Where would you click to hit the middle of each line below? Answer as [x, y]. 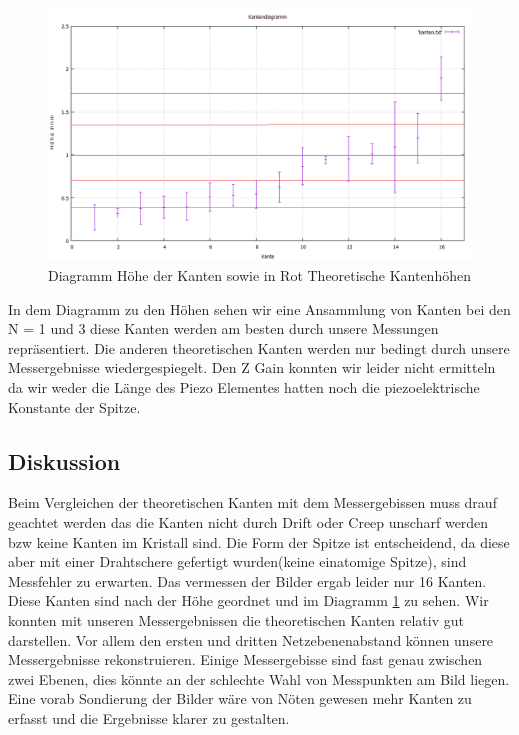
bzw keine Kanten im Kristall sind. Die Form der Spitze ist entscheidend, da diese [259, 541]
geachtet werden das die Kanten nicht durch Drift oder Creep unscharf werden [248, 521]
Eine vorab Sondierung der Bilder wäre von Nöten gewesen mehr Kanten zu [240, 698]
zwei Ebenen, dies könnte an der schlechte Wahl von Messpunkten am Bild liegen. [259, 678]
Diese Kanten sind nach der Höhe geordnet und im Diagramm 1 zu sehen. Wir [248, 600]
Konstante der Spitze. [74, 406]
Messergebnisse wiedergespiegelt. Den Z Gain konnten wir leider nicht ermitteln [252, 367]
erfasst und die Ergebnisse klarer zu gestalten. [149, 717]
